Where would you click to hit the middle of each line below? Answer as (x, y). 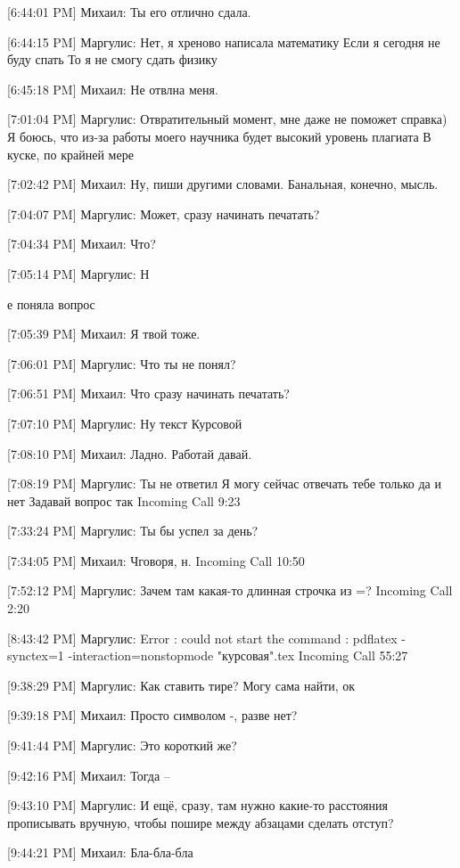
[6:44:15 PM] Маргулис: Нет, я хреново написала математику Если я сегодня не (224, 41)
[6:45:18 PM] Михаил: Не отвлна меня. (113, 89)
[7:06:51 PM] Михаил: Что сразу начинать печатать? (148, 393)
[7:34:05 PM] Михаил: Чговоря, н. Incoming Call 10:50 (156, 560)
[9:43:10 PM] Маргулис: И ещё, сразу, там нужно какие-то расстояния (197, 805)
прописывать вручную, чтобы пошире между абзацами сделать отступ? (201, 822)
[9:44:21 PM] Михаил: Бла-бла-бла (100, 852)
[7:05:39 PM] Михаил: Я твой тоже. (104, 334)
